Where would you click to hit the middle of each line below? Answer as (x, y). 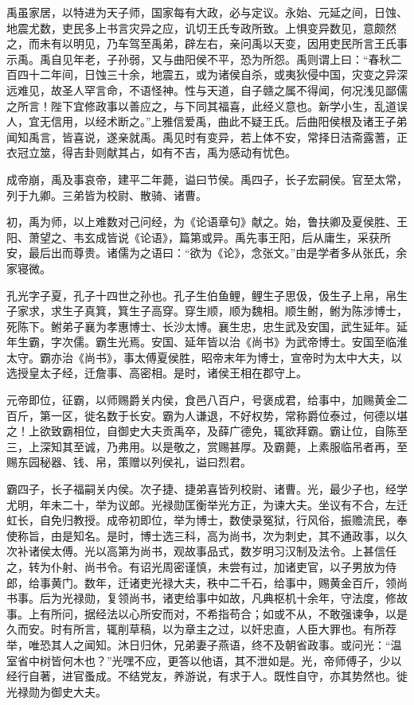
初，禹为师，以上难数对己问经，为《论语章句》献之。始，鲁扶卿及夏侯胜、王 (207, 222)
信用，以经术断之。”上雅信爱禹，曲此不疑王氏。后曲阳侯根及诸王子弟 (229, 121)
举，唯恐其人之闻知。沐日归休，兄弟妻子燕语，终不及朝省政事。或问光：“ (199, 644)
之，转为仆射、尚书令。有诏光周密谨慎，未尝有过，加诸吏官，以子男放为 (196, 567)
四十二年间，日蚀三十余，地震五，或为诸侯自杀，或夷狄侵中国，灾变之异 (207, 74)
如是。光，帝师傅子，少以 (335, 660)
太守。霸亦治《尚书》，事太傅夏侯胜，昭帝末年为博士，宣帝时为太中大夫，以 (204, 357)
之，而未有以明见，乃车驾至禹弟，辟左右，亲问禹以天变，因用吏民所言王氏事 (207, 43)
